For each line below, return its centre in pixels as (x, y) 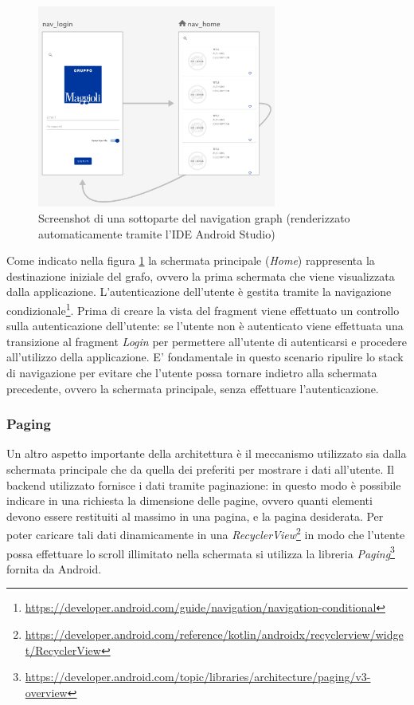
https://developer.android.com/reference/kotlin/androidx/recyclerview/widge (214, 634)
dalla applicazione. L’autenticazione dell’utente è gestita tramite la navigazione (199, 291)
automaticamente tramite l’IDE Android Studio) (157, 233)
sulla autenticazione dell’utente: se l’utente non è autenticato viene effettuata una (205, 326)
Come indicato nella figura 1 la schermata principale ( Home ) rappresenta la (191, 260)
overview (46, 692)
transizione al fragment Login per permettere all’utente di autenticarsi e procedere (207, 341)
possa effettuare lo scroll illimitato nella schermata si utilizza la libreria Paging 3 (201, 552)
